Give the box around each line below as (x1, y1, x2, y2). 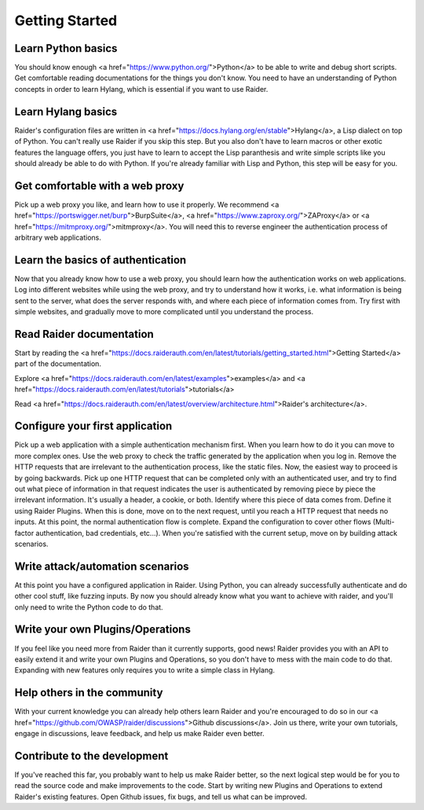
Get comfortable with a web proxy (14, 179, 185, 192)
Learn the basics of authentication (14, 253, 187, 266)
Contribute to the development (14, 749, 169, 762)
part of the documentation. (14, 359, 102, 368)
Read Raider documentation (14, 327, 155, 341)
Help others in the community (14, 686, 163, 699)
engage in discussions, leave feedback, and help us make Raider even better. (14, 729, 265, 739)
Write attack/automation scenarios (14, 559, 189, 573)
